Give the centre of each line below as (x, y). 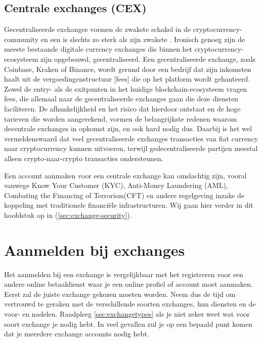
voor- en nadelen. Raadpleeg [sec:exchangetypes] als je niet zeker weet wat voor (127, 313)
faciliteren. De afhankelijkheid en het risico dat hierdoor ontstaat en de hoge (122, 108)
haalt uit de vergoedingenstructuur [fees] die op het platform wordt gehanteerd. (127, 79)
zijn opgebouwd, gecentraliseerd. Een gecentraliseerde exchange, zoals (148, 59)
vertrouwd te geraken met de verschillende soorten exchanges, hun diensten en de (130, 304)
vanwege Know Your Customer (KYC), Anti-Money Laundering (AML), (116, 185)
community (21, 39)
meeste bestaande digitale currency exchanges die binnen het (98, 49)
